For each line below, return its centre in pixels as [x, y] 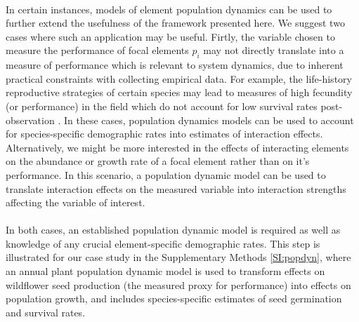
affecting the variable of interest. [76, 202]
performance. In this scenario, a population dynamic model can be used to [166, 174]
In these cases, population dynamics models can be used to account [209, 120]
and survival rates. [46, 312]
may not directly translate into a [274, 50]
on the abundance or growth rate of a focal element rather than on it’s [158, 161]
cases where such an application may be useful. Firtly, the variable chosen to [170, 36]
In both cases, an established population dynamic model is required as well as [173, 230]
